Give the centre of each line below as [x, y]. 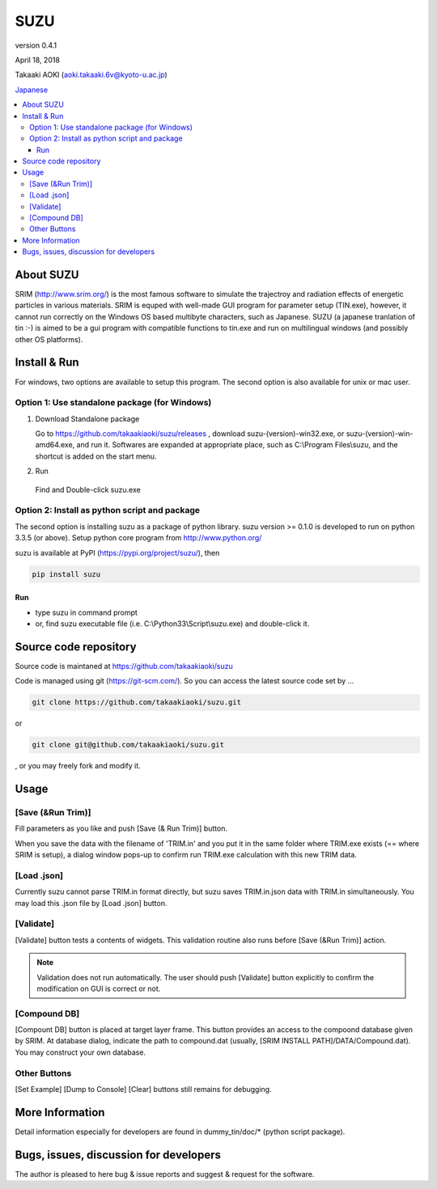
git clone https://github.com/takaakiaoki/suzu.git [137, 702]
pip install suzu [66, 574]
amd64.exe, [55, 445]
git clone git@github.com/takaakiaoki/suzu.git [128, 745]
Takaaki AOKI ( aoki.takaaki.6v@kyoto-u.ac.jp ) [91, 75]
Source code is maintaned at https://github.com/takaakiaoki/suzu [124, 666]
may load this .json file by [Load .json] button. [91, 903]
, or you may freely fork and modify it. [78, 766]
